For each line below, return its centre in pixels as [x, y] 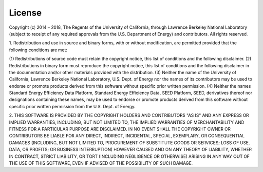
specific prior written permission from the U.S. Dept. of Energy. [72, 106]
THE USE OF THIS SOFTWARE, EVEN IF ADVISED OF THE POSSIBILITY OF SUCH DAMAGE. [101, 163]
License [25, 13]
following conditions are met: [38, 50]
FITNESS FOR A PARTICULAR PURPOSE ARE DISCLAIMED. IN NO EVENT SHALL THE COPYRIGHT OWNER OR [120, 129]
